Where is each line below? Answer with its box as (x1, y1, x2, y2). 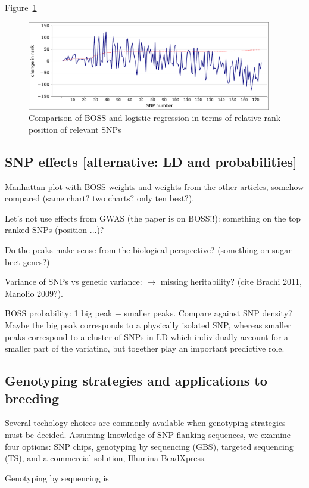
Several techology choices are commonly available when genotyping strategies (5, 416, 286, 429)
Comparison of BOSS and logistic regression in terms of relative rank (29, 111, 281, 124)
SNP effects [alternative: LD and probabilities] (5, 152, 297, 170)
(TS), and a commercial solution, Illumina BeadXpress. (5, 452, 207, 464)
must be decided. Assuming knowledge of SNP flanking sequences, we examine (5, 428, 291, 440)
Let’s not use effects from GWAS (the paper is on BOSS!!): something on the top (5, 212, 301, 224)
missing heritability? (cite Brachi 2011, (160, 275, 302, 288)
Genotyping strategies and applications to (5, 371, 267, 390)
